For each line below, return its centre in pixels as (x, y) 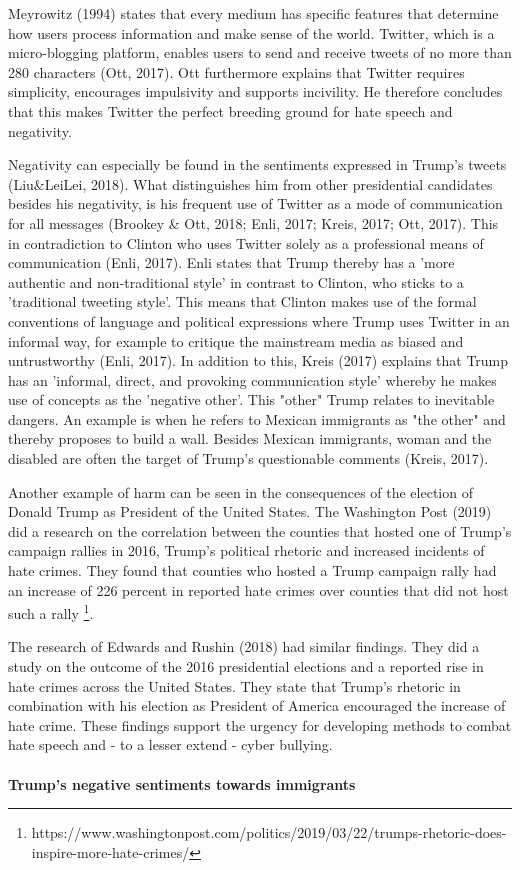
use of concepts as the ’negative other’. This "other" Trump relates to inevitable (251, 399)
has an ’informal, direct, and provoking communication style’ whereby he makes (252, 379)
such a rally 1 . (51, 611)
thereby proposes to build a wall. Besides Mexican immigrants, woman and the (250, 438)
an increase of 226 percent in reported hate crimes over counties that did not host (258, 589)
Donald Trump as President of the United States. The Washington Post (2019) (250, 511)
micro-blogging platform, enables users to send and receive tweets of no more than (260, 52)
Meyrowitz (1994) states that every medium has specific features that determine (253, 13)
